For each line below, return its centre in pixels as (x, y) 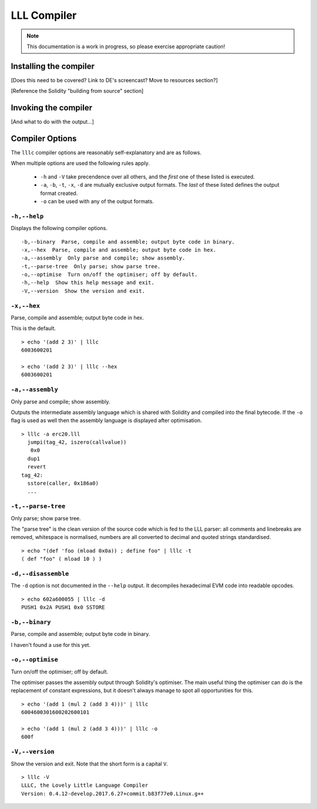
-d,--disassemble (40, 574)
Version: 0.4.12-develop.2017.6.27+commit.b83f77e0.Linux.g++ (113, 793)
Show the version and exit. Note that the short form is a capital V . (90, 764)
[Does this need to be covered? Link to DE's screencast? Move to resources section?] (114, 80)
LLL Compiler (44, 15)
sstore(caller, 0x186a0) (63, 483)
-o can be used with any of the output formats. (97, 201)
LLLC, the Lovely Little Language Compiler (85, 786)
